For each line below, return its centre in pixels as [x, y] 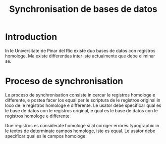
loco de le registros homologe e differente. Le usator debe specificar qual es [83, 105]
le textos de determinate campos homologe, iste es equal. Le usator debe [80, 131]
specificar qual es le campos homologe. [46, 136]
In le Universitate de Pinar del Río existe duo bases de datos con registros [80, 50]
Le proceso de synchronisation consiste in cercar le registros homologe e [80, 95]
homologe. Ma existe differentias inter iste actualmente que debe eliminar [80, 56]
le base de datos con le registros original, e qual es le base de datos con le [82, 110]
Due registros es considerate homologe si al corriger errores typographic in [82, 125]
